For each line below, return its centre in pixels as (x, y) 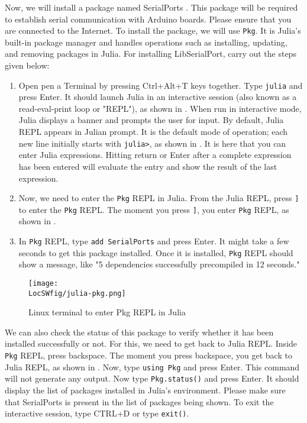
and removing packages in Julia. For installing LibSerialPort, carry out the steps (151, 54)
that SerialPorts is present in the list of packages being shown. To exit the (139, 401)
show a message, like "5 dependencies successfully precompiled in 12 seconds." (159, 264)
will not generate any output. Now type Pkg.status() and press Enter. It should (152, 378)
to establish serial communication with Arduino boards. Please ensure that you (148, 19)
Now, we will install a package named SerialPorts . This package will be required (151, 7)
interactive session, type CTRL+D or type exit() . (97, 413)
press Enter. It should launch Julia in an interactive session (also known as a (158, 97)
